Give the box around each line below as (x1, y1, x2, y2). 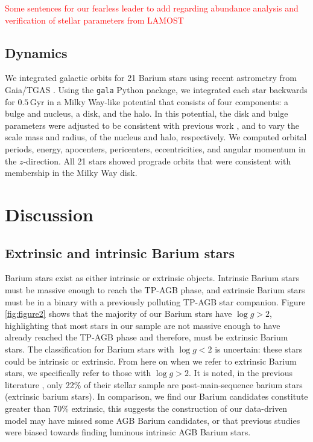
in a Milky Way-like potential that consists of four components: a (47, 95, 288, 108)
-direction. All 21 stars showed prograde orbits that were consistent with (23, 154, 291, 167)
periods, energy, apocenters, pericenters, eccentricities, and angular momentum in (5, 143, 306, 155)
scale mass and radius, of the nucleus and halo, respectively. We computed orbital (5, 131, 307, 143)
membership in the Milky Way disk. (5, 166, 138, 179)
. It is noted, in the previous (188, 366, 293, 379)
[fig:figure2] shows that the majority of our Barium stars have (5, 307, 232, 320)
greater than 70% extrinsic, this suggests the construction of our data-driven (5, 401, 288, 414)
